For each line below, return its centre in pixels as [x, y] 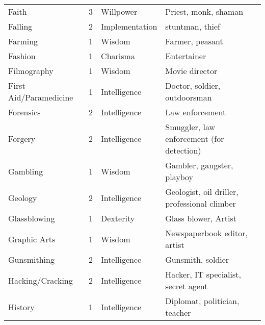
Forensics [24, 112]
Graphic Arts [32, 239]
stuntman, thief [193, 26]
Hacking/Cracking [41, 280]
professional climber [201, 203]
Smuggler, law [190, 127]
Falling [20, 26]
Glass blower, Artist [201, 218]
